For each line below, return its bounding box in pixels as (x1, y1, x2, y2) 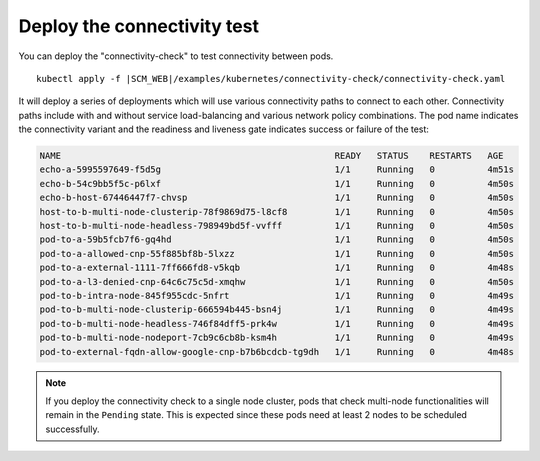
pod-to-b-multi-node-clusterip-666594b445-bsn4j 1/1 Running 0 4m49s (39, 304, 515, 315)
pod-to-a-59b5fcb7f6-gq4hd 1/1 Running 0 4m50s (39, 234, 515, 245)
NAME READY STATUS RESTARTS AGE (39, 150, 504, 162)
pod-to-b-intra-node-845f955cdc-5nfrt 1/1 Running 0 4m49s (39, 290, 515, 301)
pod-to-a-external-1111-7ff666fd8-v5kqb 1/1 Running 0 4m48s (39, 262, 515, 274)
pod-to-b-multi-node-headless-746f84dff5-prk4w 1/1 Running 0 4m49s (39, 318, 515, 329)
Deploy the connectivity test (18, 15, 260, 37)
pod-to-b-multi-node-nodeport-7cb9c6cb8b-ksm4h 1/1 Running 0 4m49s (39, 332, 515, 344)
